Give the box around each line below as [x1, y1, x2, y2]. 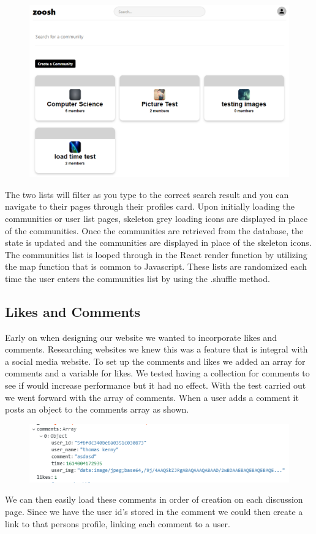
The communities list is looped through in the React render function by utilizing [5, 248, 307, 261]
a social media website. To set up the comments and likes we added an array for [5, 354, 306, 367]
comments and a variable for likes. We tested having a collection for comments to [5, 367, 310, 380]
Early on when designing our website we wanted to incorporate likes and [5, 330, 277, 343]
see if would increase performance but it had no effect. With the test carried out [5, 379, 306, 392]
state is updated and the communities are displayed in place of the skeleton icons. [5, 236, 312, 249]
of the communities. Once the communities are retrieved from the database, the [5, 224, 304, 237]
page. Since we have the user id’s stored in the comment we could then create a [5, 505, 303, 517]
